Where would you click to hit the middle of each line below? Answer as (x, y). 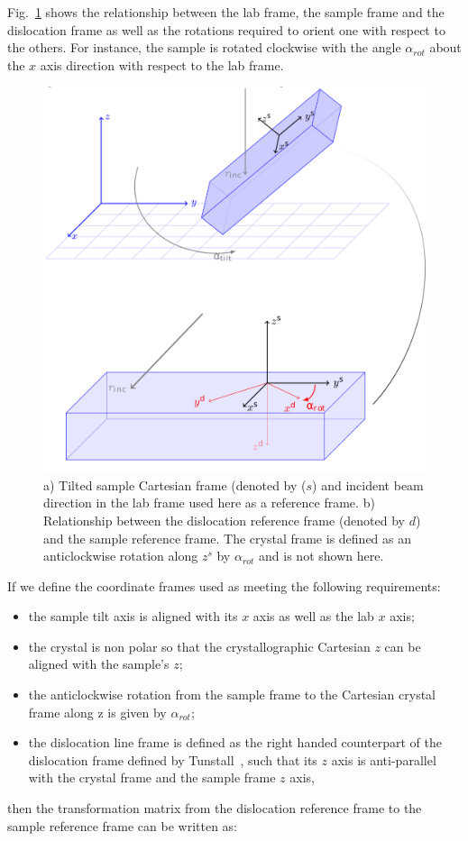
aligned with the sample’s (99, 664)
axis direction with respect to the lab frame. (162, 64)
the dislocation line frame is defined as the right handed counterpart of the (235, 742)
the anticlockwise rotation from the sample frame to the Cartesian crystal (232, 695)
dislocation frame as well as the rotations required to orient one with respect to (226, 29)
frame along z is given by (97, 712)
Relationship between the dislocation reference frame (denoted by (225, 520)
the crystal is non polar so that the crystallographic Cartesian (199, 646)
